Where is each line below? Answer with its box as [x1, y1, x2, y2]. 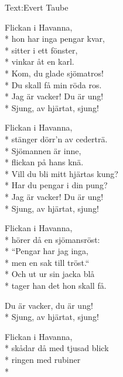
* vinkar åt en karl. [5, 55, 74, 68]
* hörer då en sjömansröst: [5, 233, 100, 245]
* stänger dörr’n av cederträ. [5, 132, 108, 145]
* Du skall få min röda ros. [5, 78, 102, 91]
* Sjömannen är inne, [5, 144, 81, 156]
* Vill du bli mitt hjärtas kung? [5, 167, 118, 179]
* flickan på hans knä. [5, 156, 84, 168]
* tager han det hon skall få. [5, 279, 107, 292]
